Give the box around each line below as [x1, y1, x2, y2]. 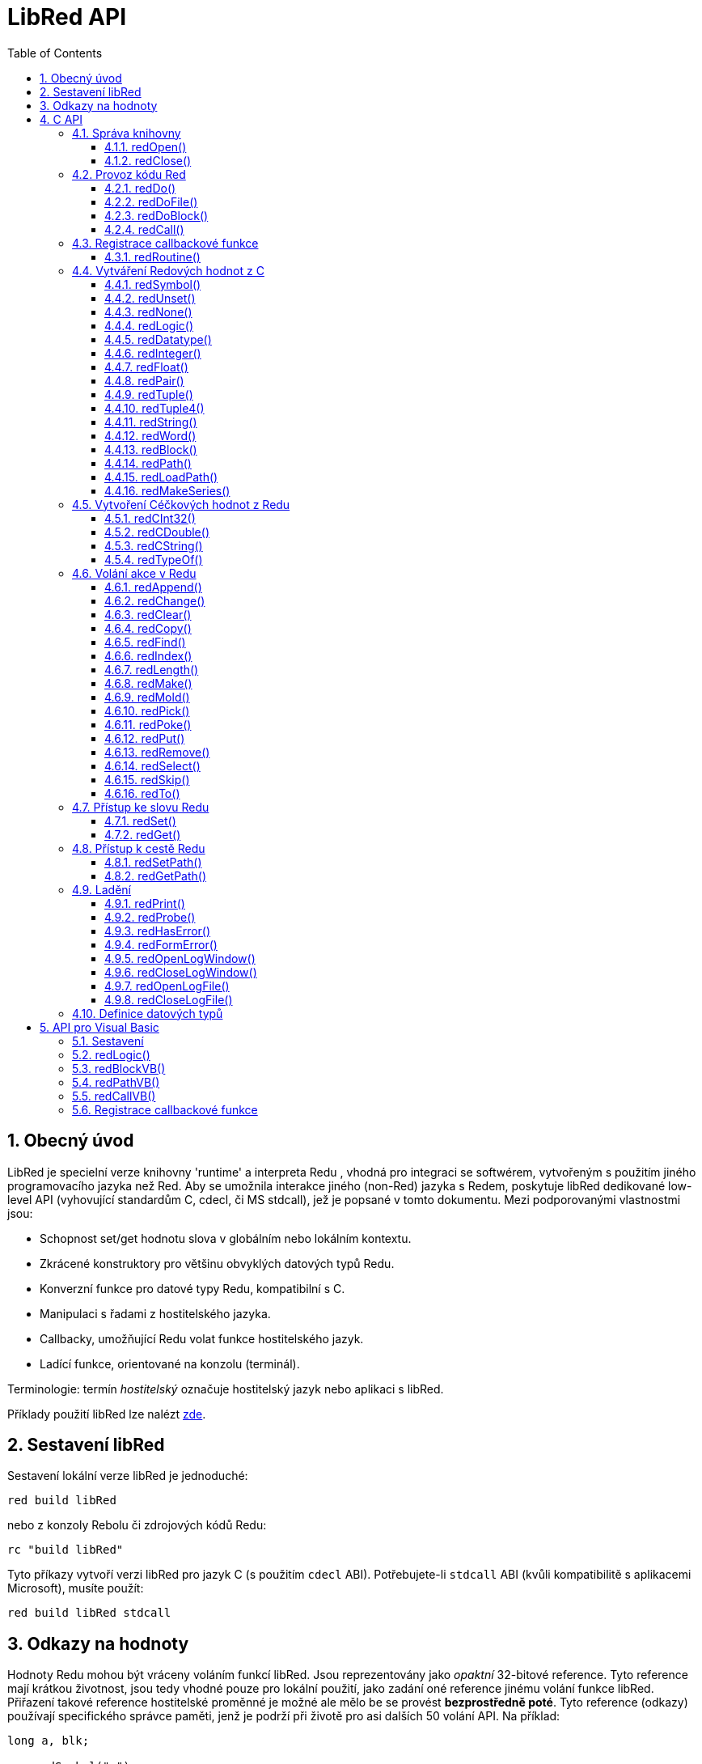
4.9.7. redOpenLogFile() [104, 978, 230, 993]
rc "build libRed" [7, 1543, 124, 1557]
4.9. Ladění [72, 882, 131, 897]
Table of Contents [7, 45, 103, 60]
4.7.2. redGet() [104, 827, 181, 842]
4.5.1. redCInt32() [104, 511, 196, 525]
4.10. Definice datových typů [72, 1006, 223, 1020]
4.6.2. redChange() [104, 593, 205, 608]
